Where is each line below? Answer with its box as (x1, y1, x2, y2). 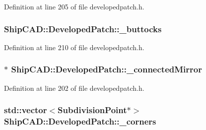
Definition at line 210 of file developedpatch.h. (4, 42, 144, 52)
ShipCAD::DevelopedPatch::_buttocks (4, 22, 162, 35)
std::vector (4, 104, 47, 116)
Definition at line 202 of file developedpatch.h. (4, 82, 144, 93)
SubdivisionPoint (58, 104, 127, 116)
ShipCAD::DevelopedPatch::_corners (4, 115, 156, 128)
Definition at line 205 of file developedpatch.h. (4, 1, 144, 11)
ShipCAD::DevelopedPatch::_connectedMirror (11, 63, 202, 75)
